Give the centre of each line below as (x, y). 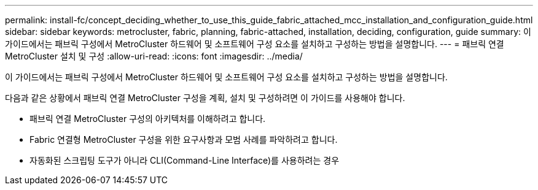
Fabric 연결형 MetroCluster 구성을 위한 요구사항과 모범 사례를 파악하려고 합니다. (184, 139)
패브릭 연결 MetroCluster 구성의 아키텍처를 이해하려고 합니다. (148, 119)
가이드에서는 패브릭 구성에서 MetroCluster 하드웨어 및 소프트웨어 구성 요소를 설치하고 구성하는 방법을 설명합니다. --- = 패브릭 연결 (255, 44)
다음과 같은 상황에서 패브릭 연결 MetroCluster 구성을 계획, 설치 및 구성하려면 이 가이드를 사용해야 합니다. (205, 98)
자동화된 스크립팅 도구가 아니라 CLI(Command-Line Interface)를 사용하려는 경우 (185, 160)
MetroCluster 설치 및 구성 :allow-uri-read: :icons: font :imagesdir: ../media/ (154, 56)
